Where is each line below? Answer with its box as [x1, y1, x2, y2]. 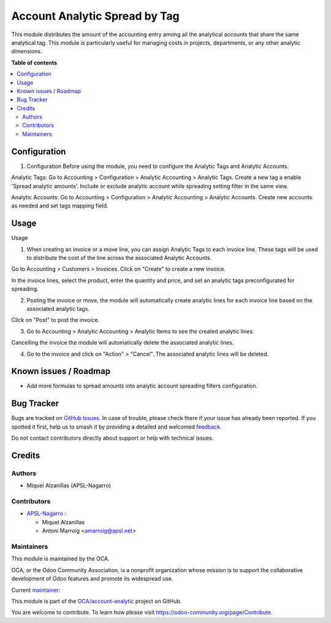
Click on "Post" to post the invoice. [11, 316, 100, 324]
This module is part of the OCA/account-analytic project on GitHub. [11, 597, 182, 605]
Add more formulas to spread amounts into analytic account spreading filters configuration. [26, 382, 257, 389]
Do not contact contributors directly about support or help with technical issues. [11, 434, 214, 441]
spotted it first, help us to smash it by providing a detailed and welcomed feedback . [11, 423, 222, 430]
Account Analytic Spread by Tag [11, 9, 180, 23]
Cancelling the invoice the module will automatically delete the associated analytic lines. [11, 339, 234, 346]
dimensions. [11, 48, 42, 55]
